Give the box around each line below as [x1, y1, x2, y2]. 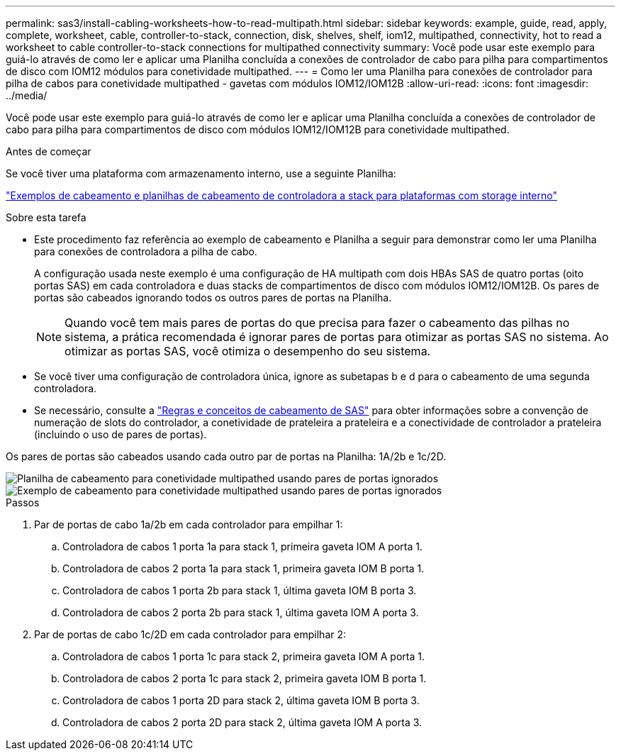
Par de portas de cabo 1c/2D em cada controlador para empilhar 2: [34, 628, 347, 640]
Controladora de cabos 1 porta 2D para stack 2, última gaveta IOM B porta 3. [62, 694, 420, 706]
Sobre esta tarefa [6, 211, 86, 223]
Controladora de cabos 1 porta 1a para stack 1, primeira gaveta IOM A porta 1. [62, 540, 423, 552]
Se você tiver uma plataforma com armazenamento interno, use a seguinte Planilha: [6, 167, 396, 179]
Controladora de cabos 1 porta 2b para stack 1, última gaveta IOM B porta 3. [62, 584, 417, 596]
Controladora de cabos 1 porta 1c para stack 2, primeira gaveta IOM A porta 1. [62, 650, 425, 662]
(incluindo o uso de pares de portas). [34, 428, 207, 440]
